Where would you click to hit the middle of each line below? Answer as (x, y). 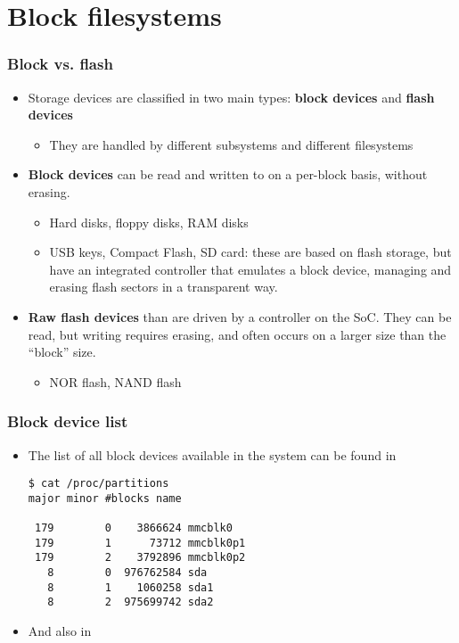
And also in (60, 631)
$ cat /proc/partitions (98, 484)
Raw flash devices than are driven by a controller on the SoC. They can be (240, 316)
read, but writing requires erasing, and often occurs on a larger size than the (237, 334)
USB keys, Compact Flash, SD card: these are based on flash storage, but (250, 252)
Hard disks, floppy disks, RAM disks (149, 222)
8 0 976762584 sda (127, 573)
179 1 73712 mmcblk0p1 (140, 543)
